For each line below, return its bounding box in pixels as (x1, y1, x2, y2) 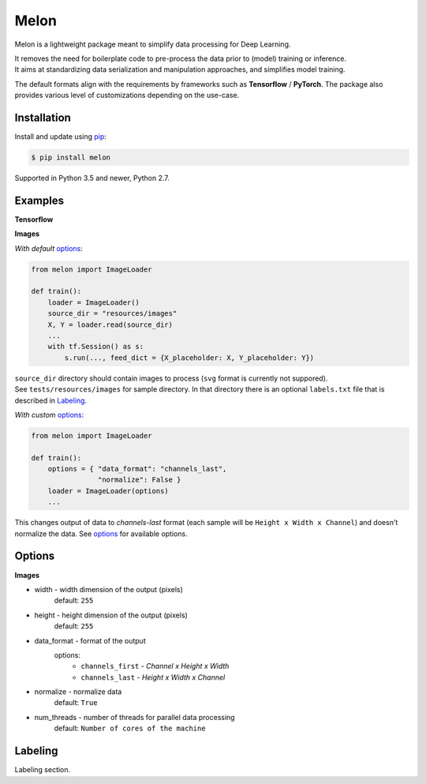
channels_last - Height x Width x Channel (80, 672, 226, 682)
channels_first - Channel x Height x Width (80, 662, 230, 671)
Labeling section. (14, 765, 71, 775)
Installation (14, 111, 71, 124)
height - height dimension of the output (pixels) (34, 610, 189, 620)
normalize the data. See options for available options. (14, 529, 189, 538)
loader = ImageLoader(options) (47, 486, 169, 495)
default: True (54, 698, 98, 707)
